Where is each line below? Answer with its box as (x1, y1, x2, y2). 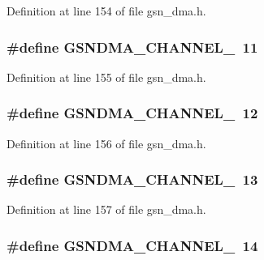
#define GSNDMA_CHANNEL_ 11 (6, 36, 258, 57)
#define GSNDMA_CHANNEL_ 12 (6, 103, 258, 123)
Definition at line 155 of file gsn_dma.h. (6, 68, 206, 85)
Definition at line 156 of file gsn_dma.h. (6, 134, 206, 151)
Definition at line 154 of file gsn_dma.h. (6, 2, 206, 19)
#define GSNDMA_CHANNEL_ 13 (6, 169, 258, 190)
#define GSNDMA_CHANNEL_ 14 (6, 235, 258, 255)
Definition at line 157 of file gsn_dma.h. (6, 201, 206, 218)
